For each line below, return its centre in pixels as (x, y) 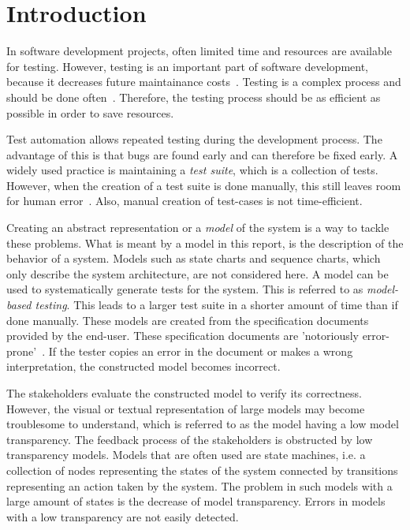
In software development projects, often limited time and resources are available (199, 51)
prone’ (22, 351)
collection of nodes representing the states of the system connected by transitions (202, 470)
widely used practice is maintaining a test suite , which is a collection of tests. (192, 170)
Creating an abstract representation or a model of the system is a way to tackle (198, 228)
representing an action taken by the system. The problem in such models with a (199, 485)
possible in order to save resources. (90, 112)
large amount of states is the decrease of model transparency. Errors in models (196, 501)
